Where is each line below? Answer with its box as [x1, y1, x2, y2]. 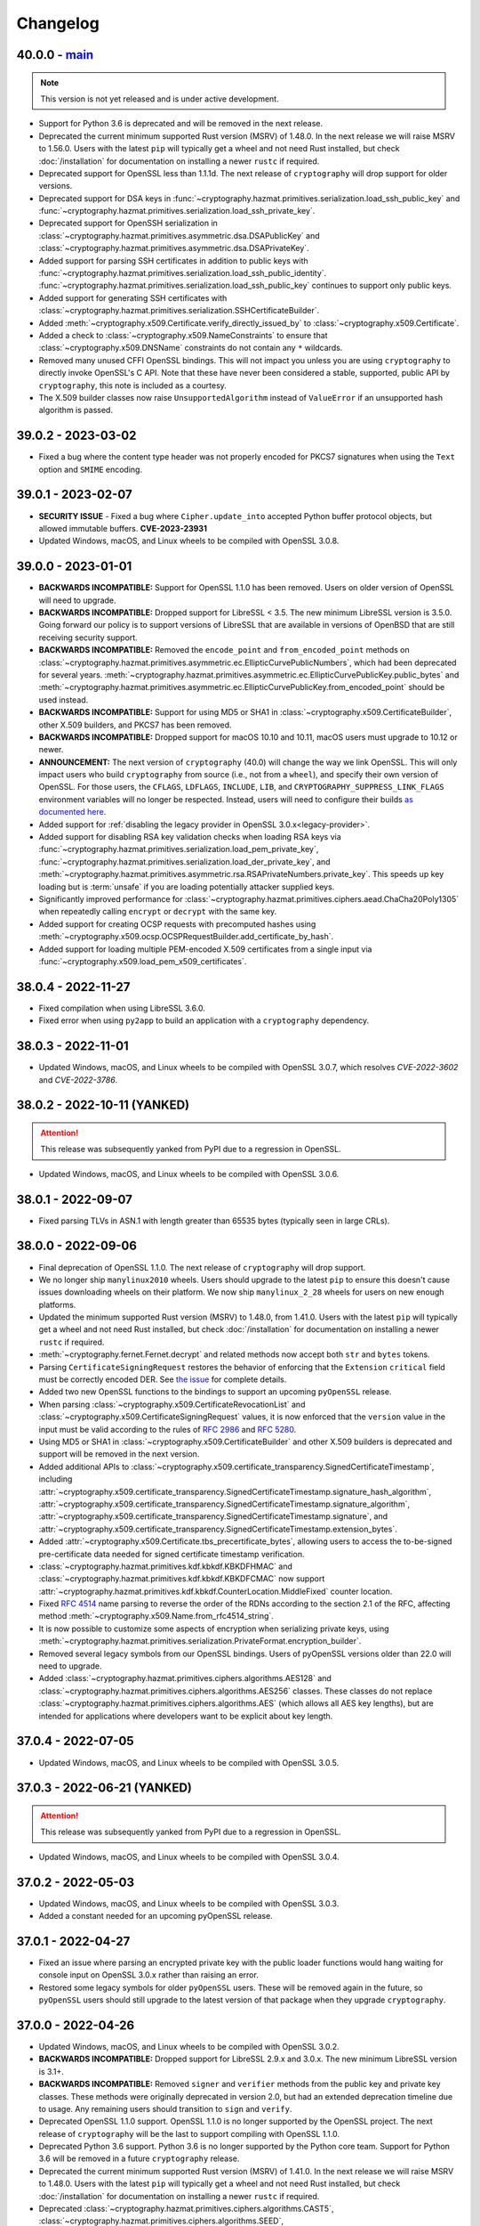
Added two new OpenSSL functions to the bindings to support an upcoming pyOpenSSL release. [38, 1386, 392, 1397]
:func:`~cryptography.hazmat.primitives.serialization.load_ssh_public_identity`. [38, 268, 327, 279]
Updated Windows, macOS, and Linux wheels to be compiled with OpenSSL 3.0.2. [38, 2041, 340, 2051]
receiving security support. [38, 632, 138, 643]
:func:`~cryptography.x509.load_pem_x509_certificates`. [38, 955, 247, 966]
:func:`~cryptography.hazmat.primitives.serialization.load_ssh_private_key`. [38, 206, 316, 216]
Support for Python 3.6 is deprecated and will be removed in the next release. [38, 118, 324, 129]
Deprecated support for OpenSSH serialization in [38, 218, 218, 229]
